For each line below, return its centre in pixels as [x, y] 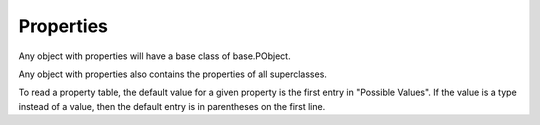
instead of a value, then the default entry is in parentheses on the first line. [172, 106]
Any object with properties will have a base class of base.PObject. [154, 56]
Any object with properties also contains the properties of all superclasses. [172, 74]
